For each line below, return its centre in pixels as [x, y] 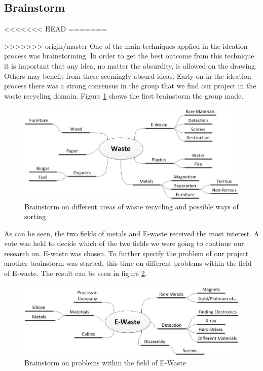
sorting [35, 216]
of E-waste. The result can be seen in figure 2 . [76, 273]
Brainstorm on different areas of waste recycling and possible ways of [131, 206]
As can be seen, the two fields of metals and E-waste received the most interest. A [132, 233]
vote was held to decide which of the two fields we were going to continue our [124, 243]
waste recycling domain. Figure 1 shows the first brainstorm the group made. [124, 95]
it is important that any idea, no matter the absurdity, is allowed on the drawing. [130, 65]
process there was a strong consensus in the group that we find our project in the [130, 86]
